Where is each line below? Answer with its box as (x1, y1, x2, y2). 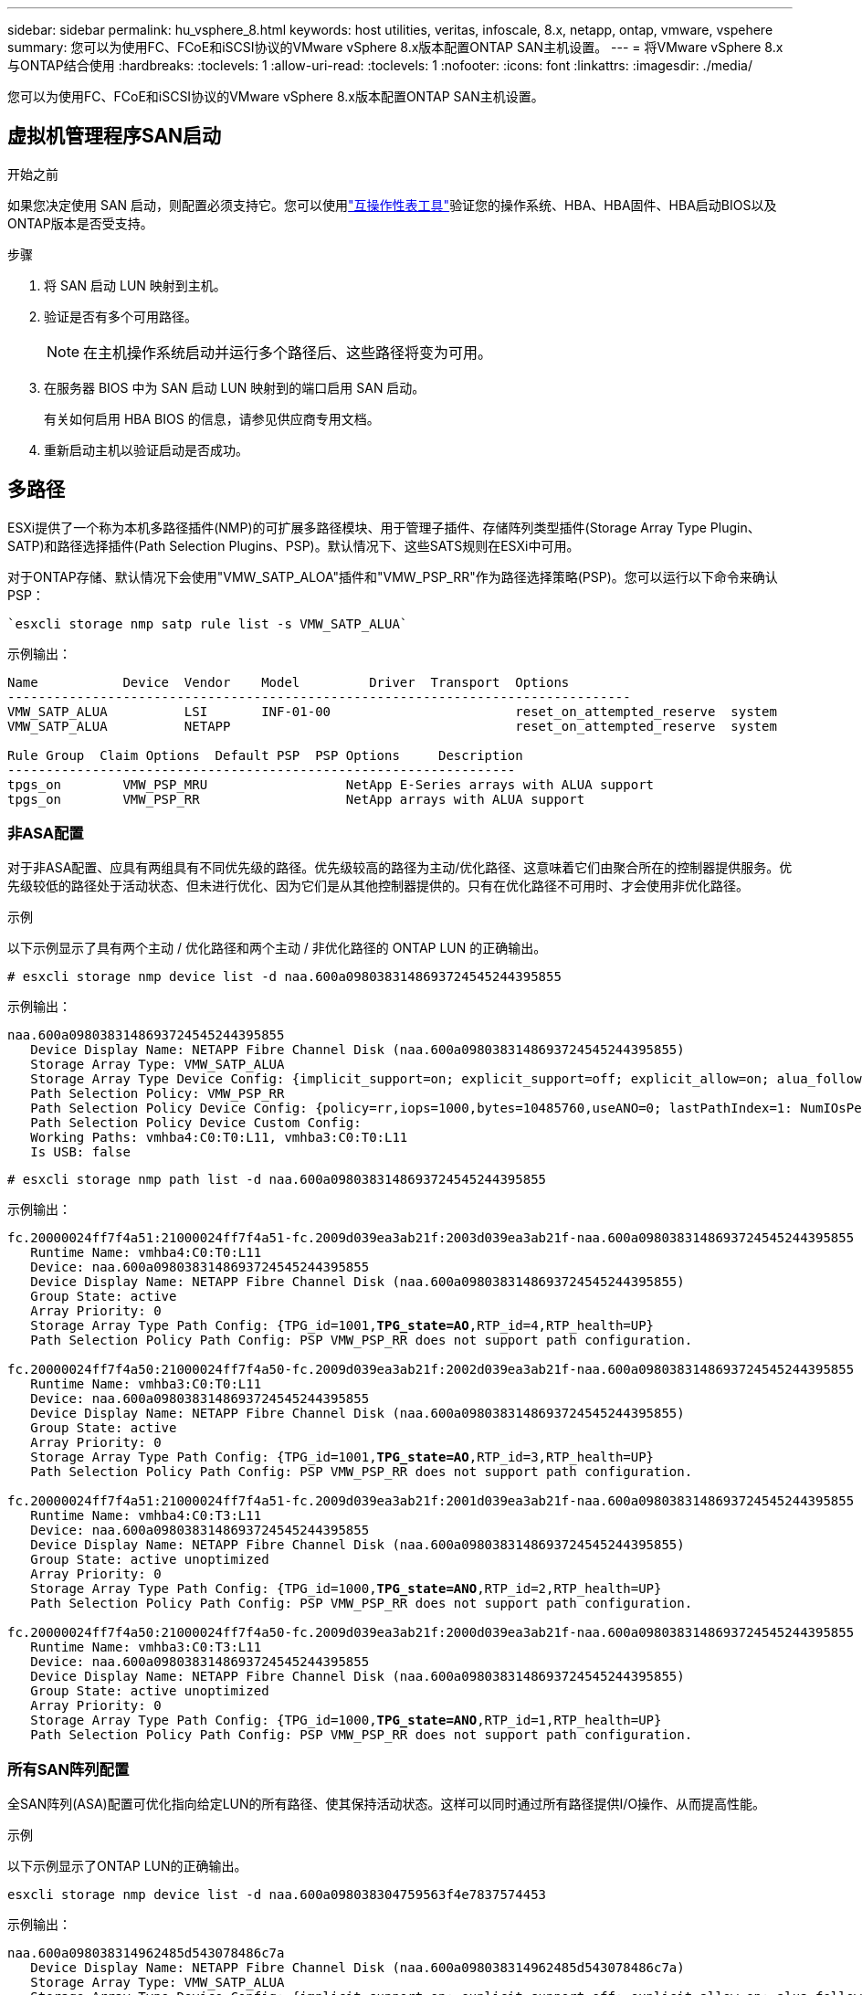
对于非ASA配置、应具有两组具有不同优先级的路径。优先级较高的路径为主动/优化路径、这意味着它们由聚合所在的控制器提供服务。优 (7, 860, 793, 876)
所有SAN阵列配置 (7, 1759, 130, 1779)
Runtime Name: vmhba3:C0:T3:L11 (30, 1640, 262, 1655)
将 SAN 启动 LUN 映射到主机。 (44, 277, 226, 293)
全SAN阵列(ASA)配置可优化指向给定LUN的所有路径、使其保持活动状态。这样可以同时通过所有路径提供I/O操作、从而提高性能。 (7, 1796, 766, 1812)
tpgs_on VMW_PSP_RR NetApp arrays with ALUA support (7, 791, 585, 807)
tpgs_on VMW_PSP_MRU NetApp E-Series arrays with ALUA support (7, 776, 655, 792)
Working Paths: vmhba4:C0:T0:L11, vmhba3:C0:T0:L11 (30, 1130, 408, 1145)
